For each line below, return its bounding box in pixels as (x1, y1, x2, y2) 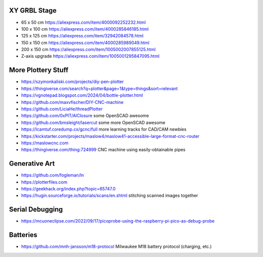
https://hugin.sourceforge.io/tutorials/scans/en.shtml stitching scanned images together (21, 192, 198, 199)
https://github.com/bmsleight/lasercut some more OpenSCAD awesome (21, 120, 166, 125)
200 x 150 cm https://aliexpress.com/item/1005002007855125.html (21, 47, 156, 52)
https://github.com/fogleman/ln (21, 172, 84, 178)
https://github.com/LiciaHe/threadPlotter (21, 106, 103, 112)
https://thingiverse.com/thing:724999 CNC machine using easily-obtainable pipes (21, 147, 186, 153)
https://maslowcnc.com (21, 140, 69, 146)
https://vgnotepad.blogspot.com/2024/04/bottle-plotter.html (21, 92, 143, 98)
